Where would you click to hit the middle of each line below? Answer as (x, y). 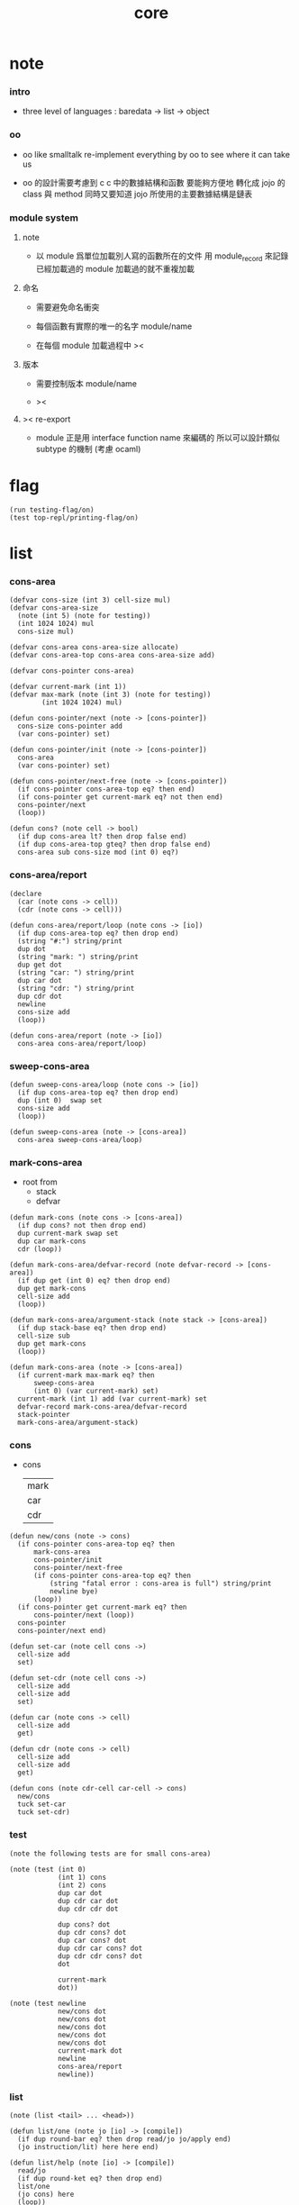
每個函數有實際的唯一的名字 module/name (114, 326)
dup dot (32, 948)
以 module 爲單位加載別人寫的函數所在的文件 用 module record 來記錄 (162, 257)
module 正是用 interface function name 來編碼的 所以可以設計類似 (158, 437)
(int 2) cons (82, 1885)
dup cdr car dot (88, 1901)
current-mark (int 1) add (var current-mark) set (112, 1399)
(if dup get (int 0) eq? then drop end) (94, 1281)
